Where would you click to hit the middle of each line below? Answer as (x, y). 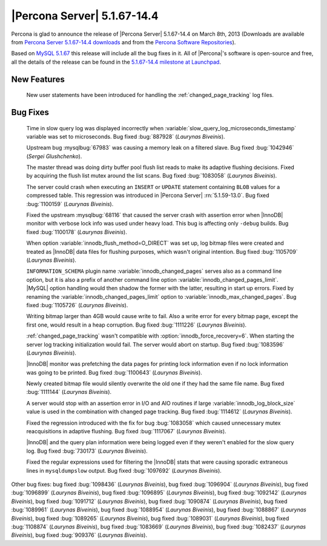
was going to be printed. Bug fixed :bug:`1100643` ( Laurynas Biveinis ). (114, 372)
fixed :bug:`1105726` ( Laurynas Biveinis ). (77, 305)
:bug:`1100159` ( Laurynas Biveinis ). (70, 204)
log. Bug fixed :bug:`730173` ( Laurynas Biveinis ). (87, 451)
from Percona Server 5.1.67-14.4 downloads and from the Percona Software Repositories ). (124, 42)
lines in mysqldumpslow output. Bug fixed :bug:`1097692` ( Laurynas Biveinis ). (124, 470)
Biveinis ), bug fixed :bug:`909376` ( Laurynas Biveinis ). (79, 535)
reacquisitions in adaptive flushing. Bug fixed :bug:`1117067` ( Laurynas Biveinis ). (126, 431)
